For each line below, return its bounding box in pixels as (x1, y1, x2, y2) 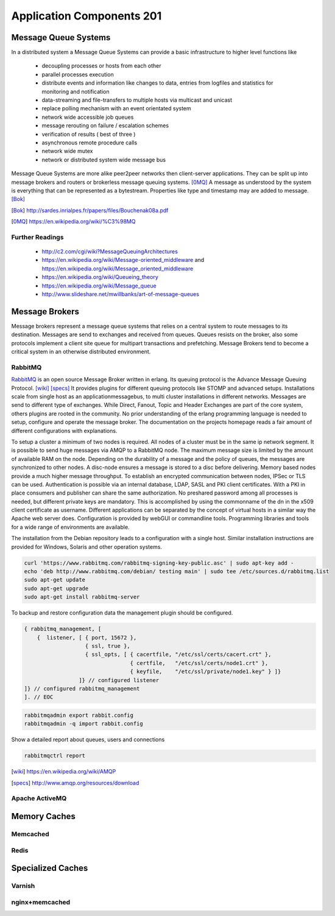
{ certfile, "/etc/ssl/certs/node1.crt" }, (130, 660, 269, 666)
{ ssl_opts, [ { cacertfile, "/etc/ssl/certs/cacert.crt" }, (85, 651, 272, 658)
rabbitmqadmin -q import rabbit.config (24, 720, 143, 727)
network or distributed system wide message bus (41, 156, 166, 163)
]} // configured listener (78, 677, 160, 683)
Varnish (11, 882, 35, 890)
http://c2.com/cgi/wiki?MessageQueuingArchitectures (41, 248, 178, 255)
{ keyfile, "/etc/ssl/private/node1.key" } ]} (130, 668, 281, 675)
